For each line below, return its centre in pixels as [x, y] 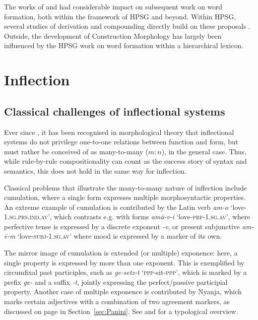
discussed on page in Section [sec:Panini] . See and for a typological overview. [121, 311]
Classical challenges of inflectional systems [115, 111]
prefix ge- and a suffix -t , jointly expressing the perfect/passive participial [116, 282]
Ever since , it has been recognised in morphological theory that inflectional [119, 132]
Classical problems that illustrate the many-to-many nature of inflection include [126, 187]
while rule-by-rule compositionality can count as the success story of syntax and [126, 161]
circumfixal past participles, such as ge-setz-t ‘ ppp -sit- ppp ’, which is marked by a [126, 272]
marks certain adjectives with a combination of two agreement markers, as [117, 301]
